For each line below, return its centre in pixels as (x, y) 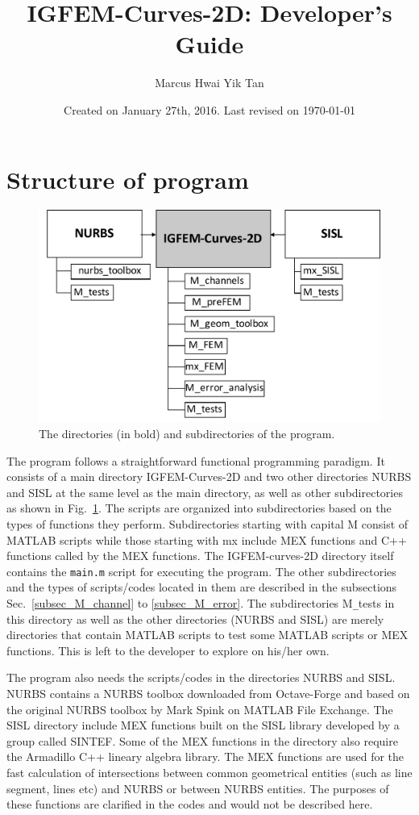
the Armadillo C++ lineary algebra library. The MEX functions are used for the (205, 756)
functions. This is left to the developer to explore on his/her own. (168, 650)
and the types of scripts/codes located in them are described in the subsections (202, 587)
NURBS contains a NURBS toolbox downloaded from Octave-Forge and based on (208, 693)
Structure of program (128, 179)
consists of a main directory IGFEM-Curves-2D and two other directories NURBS (209, 476)
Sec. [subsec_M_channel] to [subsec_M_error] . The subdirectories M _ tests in (201, 602)
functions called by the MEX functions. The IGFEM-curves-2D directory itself (200, 556)
